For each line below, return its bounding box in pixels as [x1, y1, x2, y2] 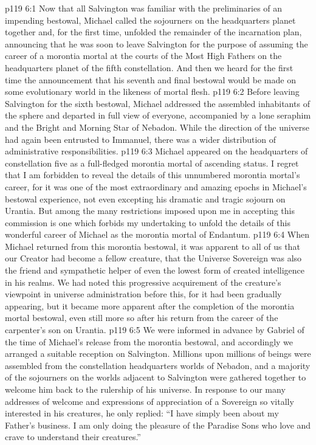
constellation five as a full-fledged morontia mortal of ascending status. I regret [5, 156, 299, 169]
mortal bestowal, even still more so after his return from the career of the [5, 311, 278, 324]
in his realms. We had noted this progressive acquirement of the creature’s [5, 275, 281, 288]
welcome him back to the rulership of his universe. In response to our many [5, 383, 286, 395]
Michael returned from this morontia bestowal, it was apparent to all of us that [5, 240, 300, 252]
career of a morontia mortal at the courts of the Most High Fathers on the [5, 49, 282, 62]
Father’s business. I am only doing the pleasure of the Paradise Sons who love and [5, 418, 311, 431]
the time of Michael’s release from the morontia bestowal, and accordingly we [5, 335, 294, 348]
